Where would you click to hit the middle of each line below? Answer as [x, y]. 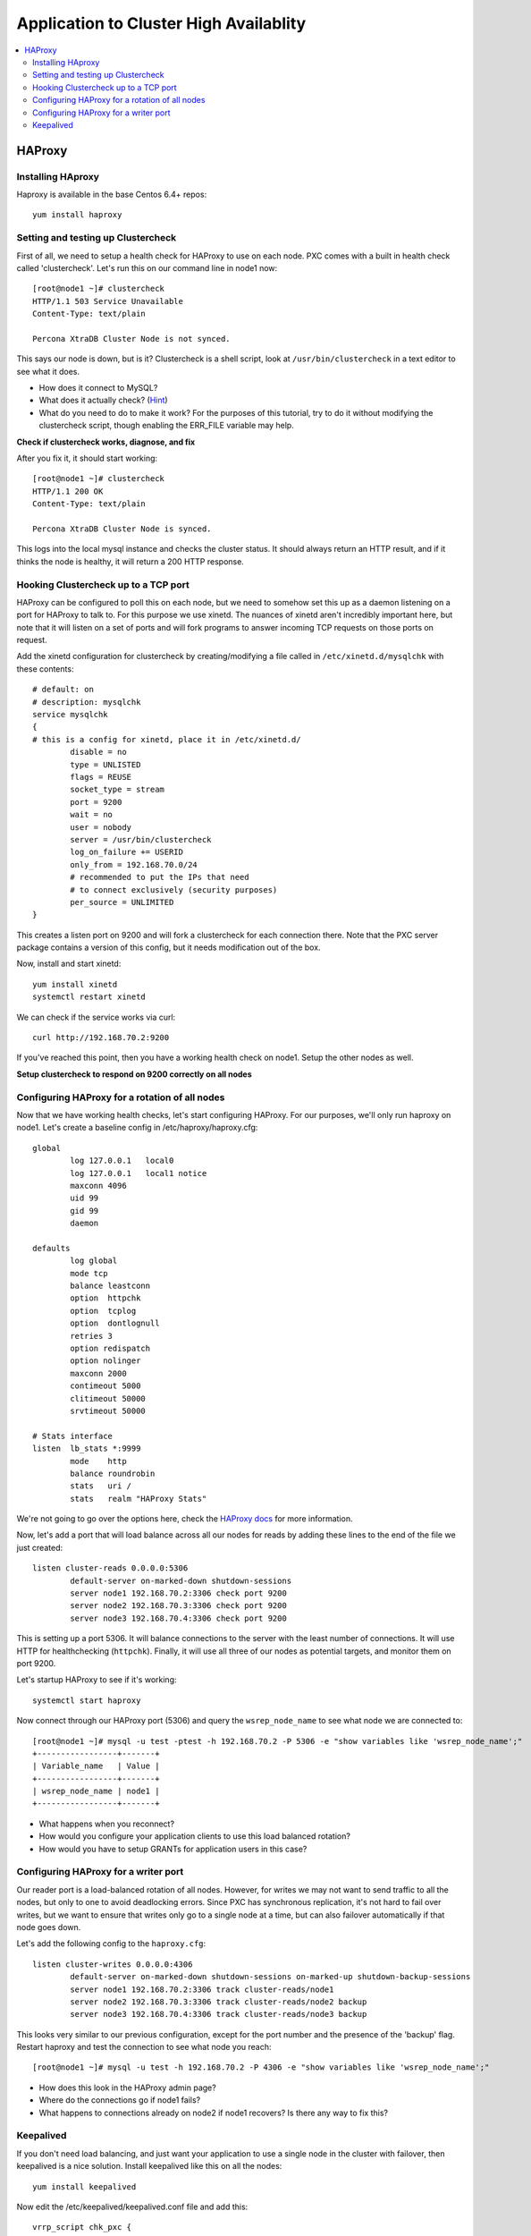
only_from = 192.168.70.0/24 [134, 864]
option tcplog [103, 1311]
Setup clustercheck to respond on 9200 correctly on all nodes [134, 1074]
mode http [98, 1461]
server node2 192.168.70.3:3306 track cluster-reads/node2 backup [219, 2002]
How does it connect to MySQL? [98, 388]
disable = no [98, 752]
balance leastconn [110, 1286]
